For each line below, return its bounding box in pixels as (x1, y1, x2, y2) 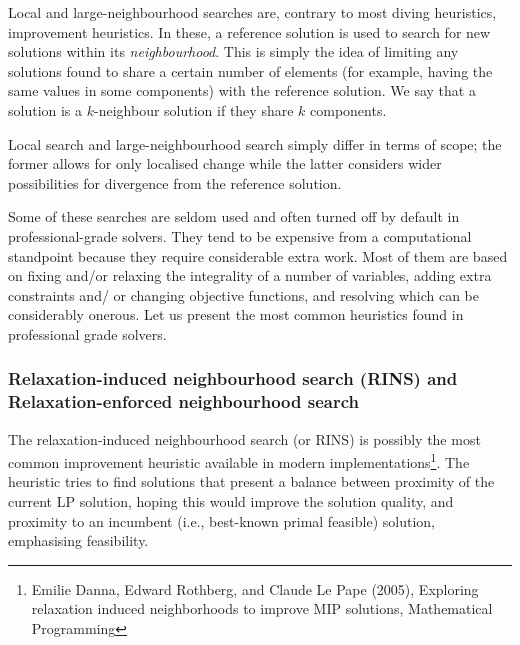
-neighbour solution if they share (94, 99, 294, 120)
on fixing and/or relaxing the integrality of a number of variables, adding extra (8, 265, 492, 286)
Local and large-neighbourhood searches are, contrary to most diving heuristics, (8, 2, 497, 22)
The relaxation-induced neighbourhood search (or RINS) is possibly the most (8, 428, 481, 449)
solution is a (8, 99, 83, 120)
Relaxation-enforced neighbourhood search (8, 389, 360, 414)
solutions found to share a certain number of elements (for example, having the (8, 60, 493, 81)
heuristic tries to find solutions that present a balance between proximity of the (8, 471, 495, 492)
